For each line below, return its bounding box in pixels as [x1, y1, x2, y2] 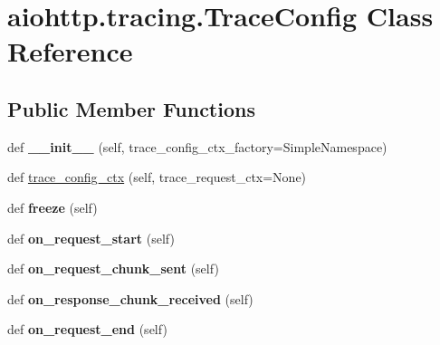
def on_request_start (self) [7, 228, 175, 247]
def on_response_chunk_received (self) [7, 289, 253, 308]
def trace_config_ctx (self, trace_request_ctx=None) [7, 168, 307, 187]
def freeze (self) [7, 197, 98, 216]
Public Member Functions [7, 94, 255, 122]
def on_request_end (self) [7, 320, 167, 339]
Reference [7, 33, 133, 70]
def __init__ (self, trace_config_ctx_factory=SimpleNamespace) [7, 137, 387, 156]
